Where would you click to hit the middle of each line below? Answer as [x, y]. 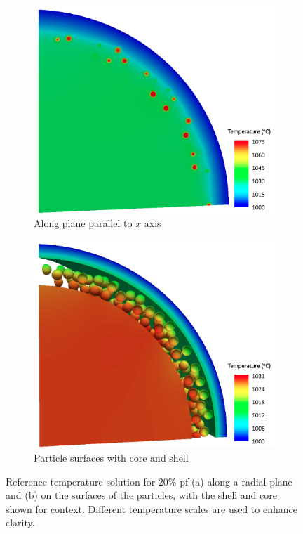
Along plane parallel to [83, 223]
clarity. [20, 522]
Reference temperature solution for [81, 481]
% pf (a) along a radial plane [230, 481]
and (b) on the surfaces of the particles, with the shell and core [141, 495]
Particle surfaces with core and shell [111, 458]
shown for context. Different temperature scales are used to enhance [151, 508]
